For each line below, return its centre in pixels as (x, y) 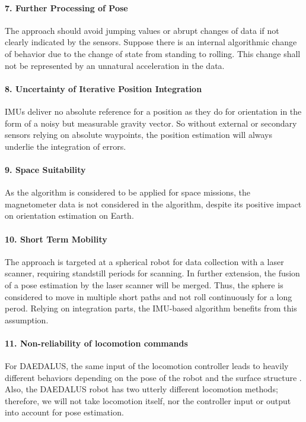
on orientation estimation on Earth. (69, 215)
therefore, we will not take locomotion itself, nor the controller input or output (148, 400)
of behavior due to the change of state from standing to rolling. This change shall (153, 53)
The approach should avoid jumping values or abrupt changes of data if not (142, 30)
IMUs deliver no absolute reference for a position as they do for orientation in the (153, 111)
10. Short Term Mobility (56, 239)
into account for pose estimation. (64, 412)
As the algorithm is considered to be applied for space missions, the (128, 192)
